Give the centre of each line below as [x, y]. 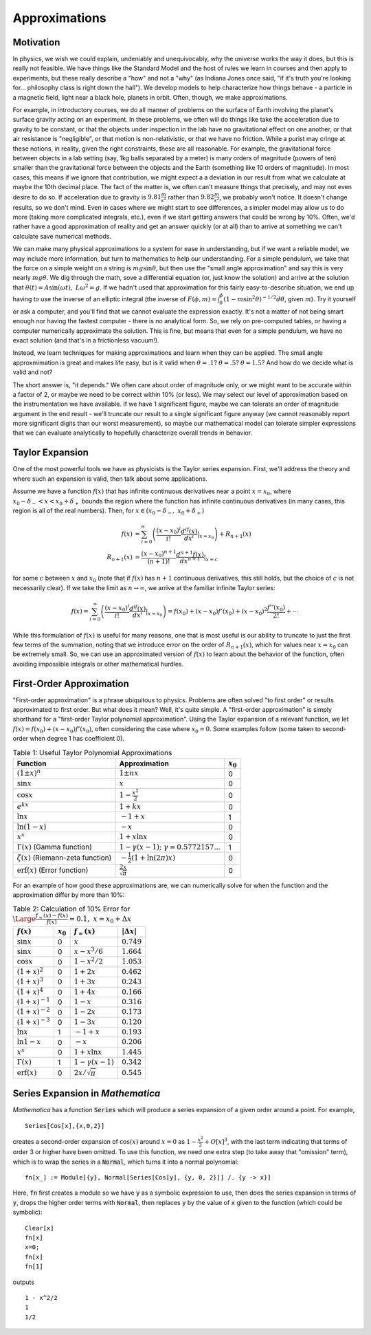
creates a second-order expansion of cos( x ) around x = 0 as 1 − [105, 1141]
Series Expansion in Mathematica [87, 1094]
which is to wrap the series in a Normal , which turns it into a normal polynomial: [126, 1162]
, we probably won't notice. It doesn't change [283, 197]
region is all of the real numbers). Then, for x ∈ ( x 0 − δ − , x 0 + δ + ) [109, 511]
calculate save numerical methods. [62, 236]
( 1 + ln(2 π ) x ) [153, 858]
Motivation [36, 42]
